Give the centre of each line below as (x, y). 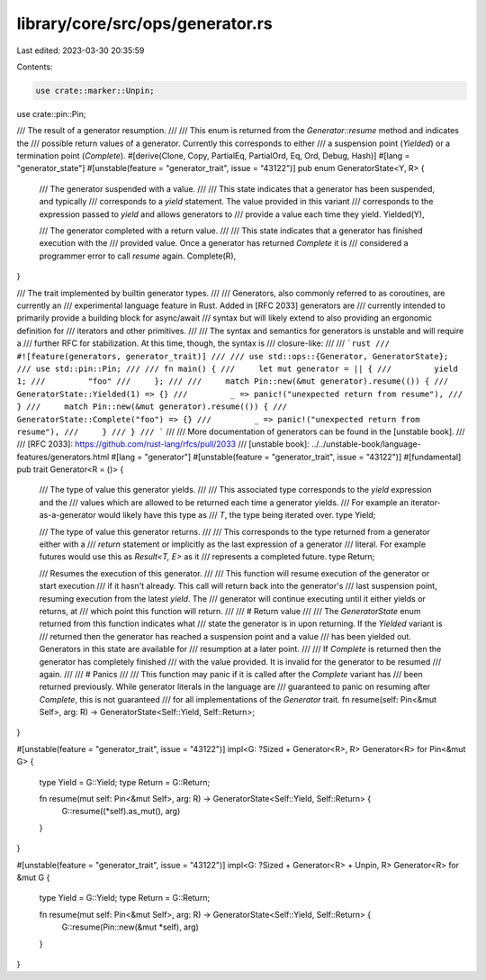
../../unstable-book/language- (366, 444)
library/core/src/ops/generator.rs (145, 23)
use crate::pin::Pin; (51, 113)
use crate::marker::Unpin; (95, 91)
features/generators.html (63, 457)
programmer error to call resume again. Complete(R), (138, 256)
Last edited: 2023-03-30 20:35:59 (81, 50)
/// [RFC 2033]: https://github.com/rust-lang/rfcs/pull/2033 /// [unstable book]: (163, 444)
